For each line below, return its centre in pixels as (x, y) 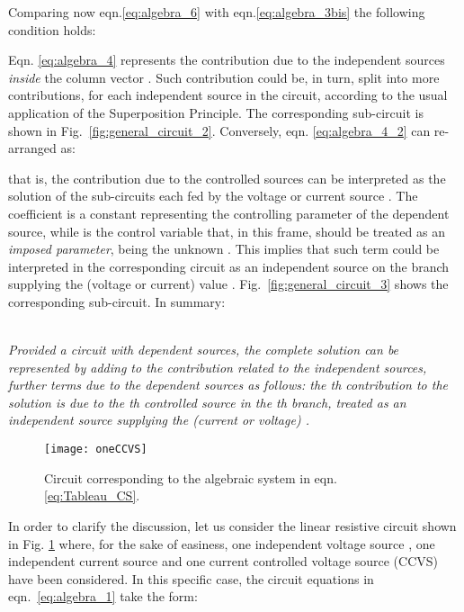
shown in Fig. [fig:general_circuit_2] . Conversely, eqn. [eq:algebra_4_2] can (219, 130)
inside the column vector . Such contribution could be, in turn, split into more (224, 77)
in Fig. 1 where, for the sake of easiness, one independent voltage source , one (222, 543)
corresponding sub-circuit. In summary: (117, 301)
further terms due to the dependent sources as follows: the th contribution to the (228, 385)
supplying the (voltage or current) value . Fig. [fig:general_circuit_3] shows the (228, 284)
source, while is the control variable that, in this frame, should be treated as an (227, 231)
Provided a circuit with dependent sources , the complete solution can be (204, 350)
